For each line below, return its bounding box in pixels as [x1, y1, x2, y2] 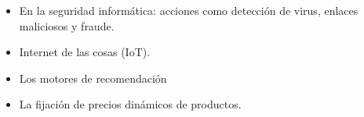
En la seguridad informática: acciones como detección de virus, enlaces [19, 2, 359, 18]
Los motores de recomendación [19, 69, 167, 86]
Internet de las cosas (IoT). [19, 44, 151, 60]
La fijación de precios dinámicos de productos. [19, 96, 242, 112]
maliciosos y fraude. [19, 17, 115, 34]
